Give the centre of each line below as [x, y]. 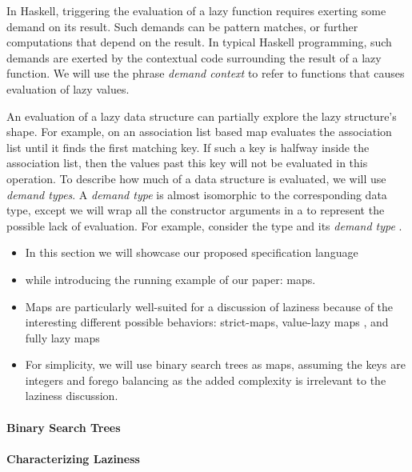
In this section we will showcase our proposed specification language [192, 252]
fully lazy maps [62, 337]
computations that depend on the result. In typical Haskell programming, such [199, 42]
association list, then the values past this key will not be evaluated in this [187, 163]
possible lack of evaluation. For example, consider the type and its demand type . [204, 225]
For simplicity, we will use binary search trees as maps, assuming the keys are [215, 364]
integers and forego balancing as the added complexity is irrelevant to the [206, 380]
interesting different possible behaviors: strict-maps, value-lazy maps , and [207, 322]
